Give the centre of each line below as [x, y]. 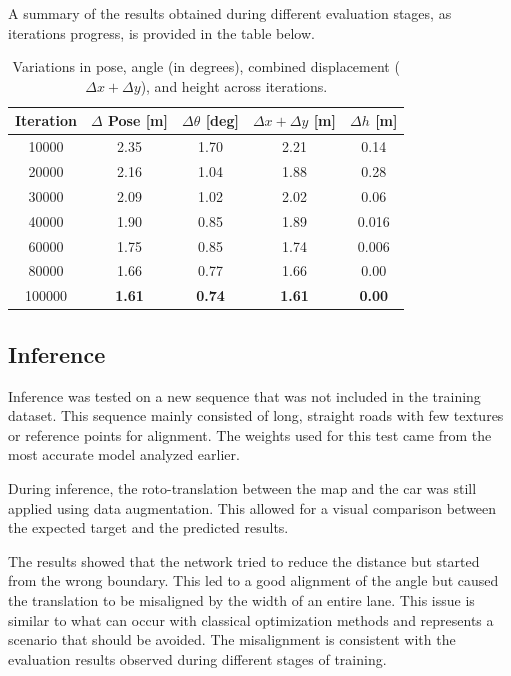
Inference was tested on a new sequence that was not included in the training [244, 395]
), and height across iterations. [234, 85]
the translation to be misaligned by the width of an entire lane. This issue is [241, 599]
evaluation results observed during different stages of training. [197, 658]
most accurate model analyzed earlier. [124, 454]
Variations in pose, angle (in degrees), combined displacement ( [206, 66]
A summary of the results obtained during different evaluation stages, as [230, 13]
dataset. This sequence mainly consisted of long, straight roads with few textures [256, 415]
